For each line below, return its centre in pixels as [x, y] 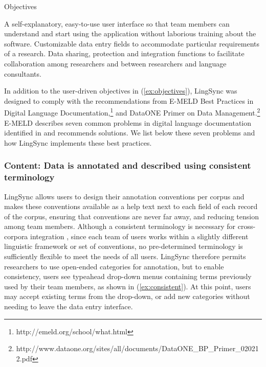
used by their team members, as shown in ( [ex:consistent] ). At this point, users [128, 286]
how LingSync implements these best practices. [78, 142]
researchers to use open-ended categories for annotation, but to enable [114, 266]
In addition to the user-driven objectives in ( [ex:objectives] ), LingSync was [121, 91]
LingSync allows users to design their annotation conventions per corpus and [124, 196]
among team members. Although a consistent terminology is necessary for [120, 226]
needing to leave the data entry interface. [69, 306]
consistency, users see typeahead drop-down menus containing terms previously [128, 276]
